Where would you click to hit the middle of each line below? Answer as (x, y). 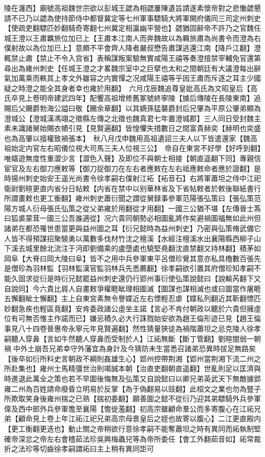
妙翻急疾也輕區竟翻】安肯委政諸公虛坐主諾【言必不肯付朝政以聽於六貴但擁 (129, 308)
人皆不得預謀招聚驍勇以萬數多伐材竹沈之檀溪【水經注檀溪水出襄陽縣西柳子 (129, 238)
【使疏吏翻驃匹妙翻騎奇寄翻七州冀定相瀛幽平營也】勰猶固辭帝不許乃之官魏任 (132, 28)
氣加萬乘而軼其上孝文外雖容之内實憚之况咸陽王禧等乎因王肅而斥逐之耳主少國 (132, 78)
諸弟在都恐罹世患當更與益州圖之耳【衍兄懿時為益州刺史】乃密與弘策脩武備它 (132, 228)
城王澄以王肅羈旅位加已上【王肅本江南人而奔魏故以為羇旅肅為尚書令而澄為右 (132, 38)
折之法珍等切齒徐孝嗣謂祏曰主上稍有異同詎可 (79, 449)
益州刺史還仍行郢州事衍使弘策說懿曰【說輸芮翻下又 (175, 278)
